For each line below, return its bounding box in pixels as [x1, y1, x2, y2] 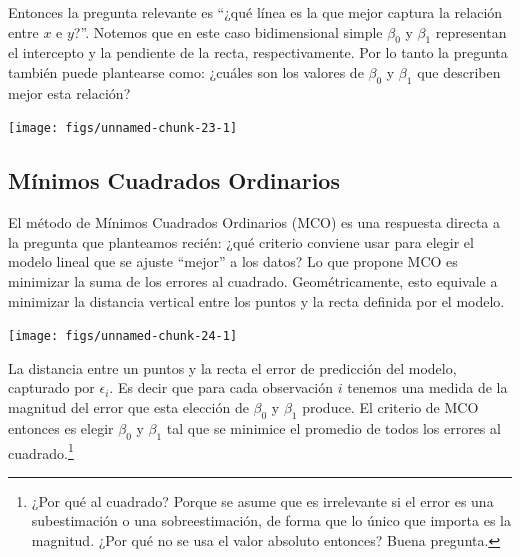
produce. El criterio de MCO [302, 397, 479, 418]
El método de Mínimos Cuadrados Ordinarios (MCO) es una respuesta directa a [8, 212, 501, 233]
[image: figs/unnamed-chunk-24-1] [8, 329, 238, 344]
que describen [417, 61, 501, 82]
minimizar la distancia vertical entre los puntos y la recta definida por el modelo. [8, 290, 505, 311]
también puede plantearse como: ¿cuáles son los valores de [8, 61, 364, 82]
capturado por [8, 377, 95, 398]
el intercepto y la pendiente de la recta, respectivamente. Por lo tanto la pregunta [8, 42, 508, 63]
